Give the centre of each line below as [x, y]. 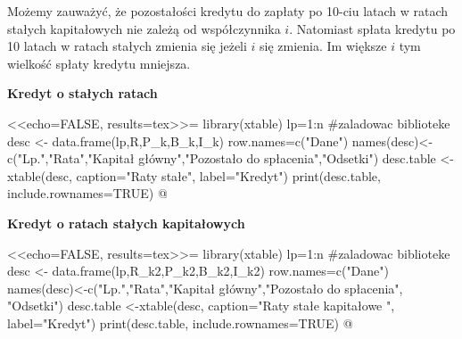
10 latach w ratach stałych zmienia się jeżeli [127, 46]
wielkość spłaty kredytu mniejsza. [99, 63]
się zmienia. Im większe [323, 46]
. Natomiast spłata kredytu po [372, 28]
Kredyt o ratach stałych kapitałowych [126, 223]
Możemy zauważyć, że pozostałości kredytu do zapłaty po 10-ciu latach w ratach [228, 11]
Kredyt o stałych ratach [82, 93]
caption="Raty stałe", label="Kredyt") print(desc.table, [228, 175]
